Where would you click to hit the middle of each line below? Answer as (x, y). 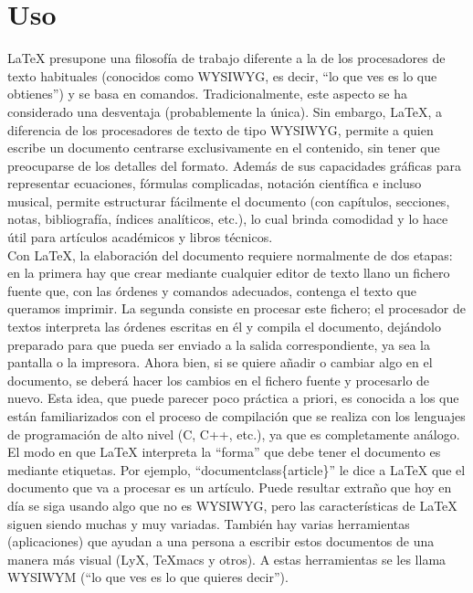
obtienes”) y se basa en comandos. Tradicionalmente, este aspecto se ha (208, 94)
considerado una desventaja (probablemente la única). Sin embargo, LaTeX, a (225, 111)
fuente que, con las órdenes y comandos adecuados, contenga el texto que (212, 290)
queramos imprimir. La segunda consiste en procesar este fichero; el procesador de (236, 308)
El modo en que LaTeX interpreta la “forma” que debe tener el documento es (224, 452)
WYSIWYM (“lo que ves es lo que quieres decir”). (148, 577)
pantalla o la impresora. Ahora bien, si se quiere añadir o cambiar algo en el (220, 362)
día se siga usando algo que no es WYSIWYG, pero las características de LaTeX (232, 505)
